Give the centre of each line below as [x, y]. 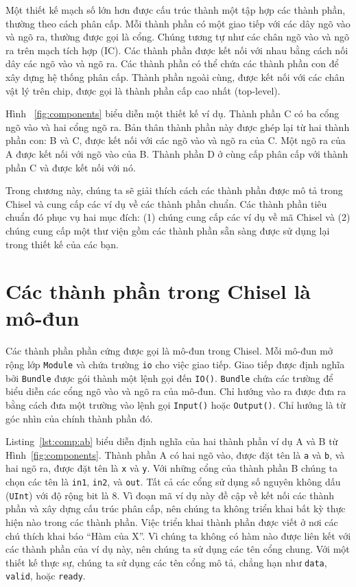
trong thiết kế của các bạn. [62, 244]
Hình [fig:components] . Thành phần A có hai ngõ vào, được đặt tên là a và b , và [175, 454]
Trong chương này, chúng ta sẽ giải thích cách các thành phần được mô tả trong [174, 190]
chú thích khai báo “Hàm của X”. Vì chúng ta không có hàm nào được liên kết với [178, 535]
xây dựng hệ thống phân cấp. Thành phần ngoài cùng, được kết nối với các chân [175, 76]
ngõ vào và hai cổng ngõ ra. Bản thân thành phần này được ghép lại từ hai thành [178, 127]
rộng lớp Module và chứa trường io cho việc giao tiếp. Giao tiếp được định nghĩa [175, 364]
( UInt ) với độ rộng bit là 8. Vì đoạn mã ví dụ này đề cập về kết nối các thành [170, 495]
